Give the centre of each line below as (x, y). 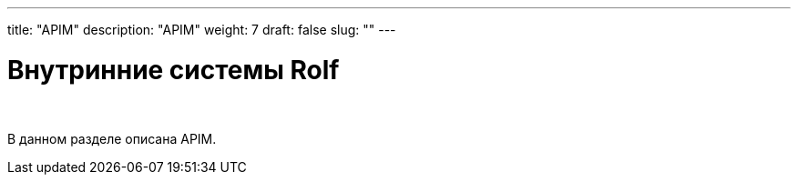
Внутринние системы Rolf (174, 70)
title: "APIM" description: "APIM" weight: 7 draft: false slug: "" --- (202, 30)
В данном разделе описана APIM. (112, 138)
